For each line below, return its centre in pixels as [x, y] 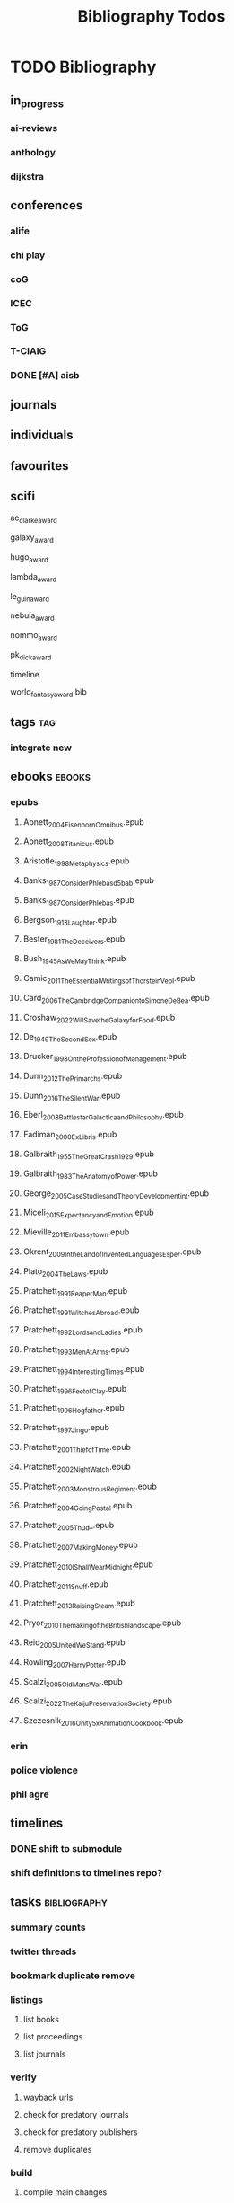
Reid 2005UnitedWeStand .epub [74, 1643]
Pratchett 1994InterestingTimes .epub [84, 1370]
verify [23, 2077]
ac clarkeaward [34, 519]
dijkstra [27, 176]
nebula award [32, 617]
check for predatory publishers [80, 2132]
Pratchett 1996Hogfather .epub [74, 1409]
